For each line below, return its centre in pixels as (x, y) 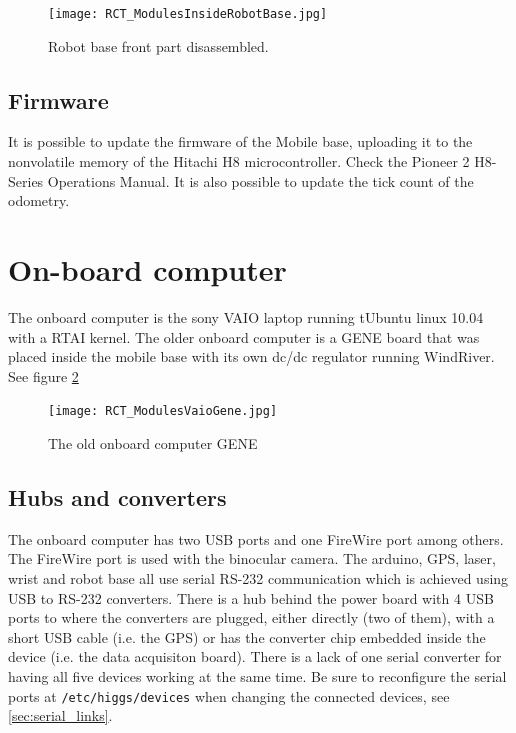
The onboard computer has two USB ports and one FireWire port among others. (256, 538)
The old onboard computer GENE (153, 442)
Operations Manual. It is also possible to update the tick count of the (260, 180)
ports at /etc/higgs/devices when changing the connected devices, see (229, 695)
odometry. (39, 200)
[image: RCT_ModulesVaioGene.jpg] (163, 411)
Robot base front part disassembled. (158, 45)
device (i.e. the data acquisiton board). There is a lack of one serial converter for (255, 656)
